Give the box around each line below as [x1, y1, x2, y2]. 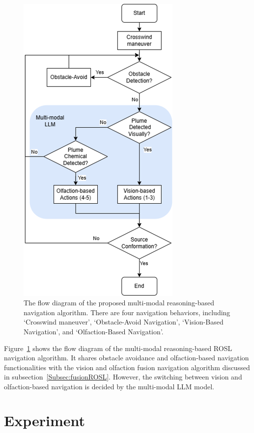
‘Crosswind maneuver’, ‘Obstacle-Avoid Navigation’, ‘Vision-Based [24, 317, 224, 327]
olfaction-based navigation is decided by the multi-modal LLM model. [4, 381, 214, 391]
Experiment [4, 410, 85, 430]
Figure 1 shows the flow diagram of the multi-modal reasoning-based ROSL [4, 343, 232, 353]
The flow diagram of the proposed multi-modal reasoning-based [24, 298, 215, 308]
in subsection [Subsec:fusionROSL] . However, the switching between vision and [4, 372, 242, 382]
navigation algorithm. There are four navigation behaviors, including [24, 307, 230, 317]
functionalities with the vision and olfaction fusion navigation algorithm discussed [4, 362, 250, 372]
